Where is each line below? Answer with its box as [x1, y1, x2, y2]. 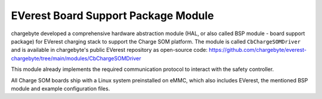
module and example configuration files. [11, 85, 110, 92]
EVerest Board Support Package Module [11, 9, 214, 22]
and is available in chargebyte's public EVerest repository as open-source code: [11, 47, 208, 54]
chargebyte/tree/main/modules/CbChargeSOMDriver [11, 54, 141, 62]
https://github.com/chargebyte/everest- [209, 47, 307, 54]
